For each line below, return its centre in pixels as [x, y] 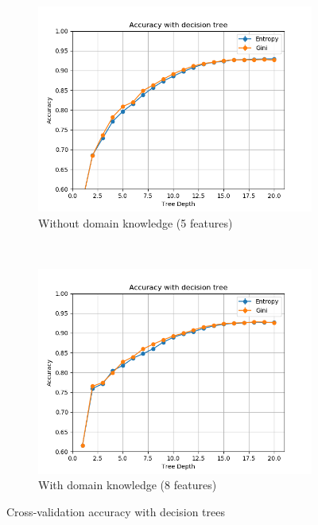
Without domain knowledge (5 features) [136, 222]
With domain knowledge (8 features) [128, 485]
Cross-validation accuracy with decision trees [116, 511]
